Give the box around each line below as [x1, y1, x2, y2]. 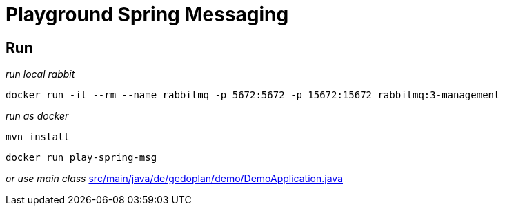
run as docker [6, 110, 69, 122]
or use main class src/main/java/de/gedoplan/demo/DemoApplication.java [6, 173, 343, 185]
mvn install [6, 131, 70, 143]
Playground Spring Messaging [6, 3, 289, 26]
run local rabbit [6, 68, 75, 80]
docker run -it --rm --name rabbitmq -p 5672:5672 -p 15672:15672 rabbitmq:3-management [6, 89, 500, 101]
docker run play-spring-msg [6, 152, 157, 164]
